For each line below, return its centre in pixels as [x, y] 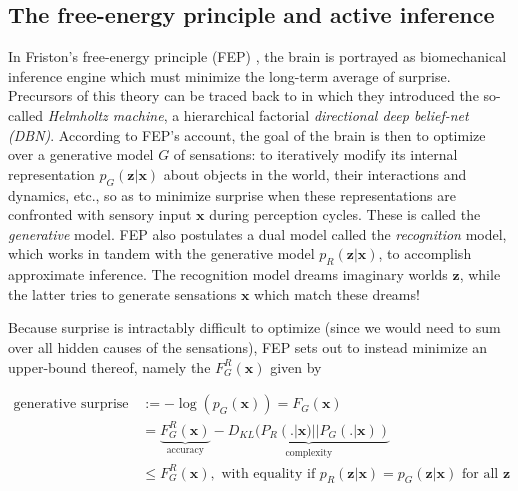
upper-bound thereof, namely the [109, 366]
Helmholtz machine [105, 114]
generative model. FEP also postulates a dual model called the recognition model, [257, 233]
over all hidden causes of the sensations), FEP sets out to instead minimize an [248, 346]
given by [296, 366]
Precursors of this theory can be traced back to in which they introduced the [243, 95]
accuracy [185, 449]
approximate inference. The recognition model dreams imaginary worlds [228, 274]
